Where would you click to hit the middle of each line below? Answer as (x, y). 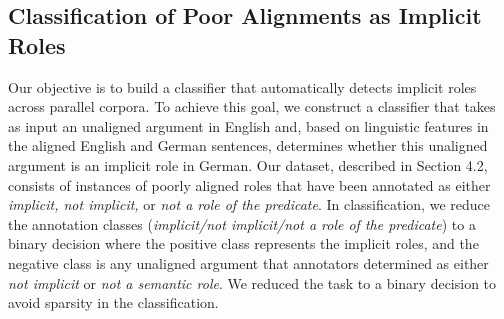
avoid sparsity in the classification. (113, 302)
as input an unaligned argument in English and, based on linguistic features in (248, 125)
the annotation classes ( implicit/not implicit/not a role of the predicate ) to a (242, 223)
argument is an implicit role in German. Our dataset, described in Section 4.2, (248, 164)
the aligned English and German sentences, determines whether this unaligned (248, 145)
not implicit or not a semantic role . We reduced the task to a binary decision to (252, 282)
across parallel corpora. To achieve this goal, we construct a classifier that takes (252, 106)
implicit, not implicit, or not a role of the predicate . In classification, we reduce (249, 204)
